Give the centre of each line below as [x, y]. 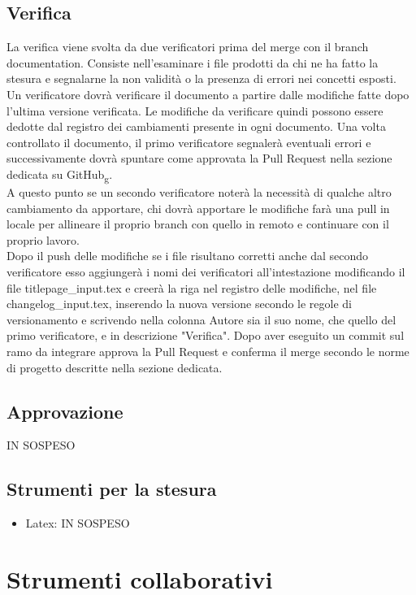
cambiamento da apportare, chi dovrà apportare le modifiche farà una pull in [198, 208]
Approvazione [65, 411]
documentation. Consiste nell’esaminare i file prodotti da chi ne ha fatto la [193, 62]
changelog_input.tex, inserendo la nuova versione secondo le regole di [180, 304]
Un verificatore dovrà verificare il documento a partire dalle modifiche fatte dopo [208, 94]
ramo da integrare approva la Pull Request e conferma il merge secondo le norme [208, 352]
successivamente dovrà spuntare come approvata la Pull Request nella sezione [199, 158]
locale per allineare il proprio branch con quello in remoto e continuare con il [198, 224]
